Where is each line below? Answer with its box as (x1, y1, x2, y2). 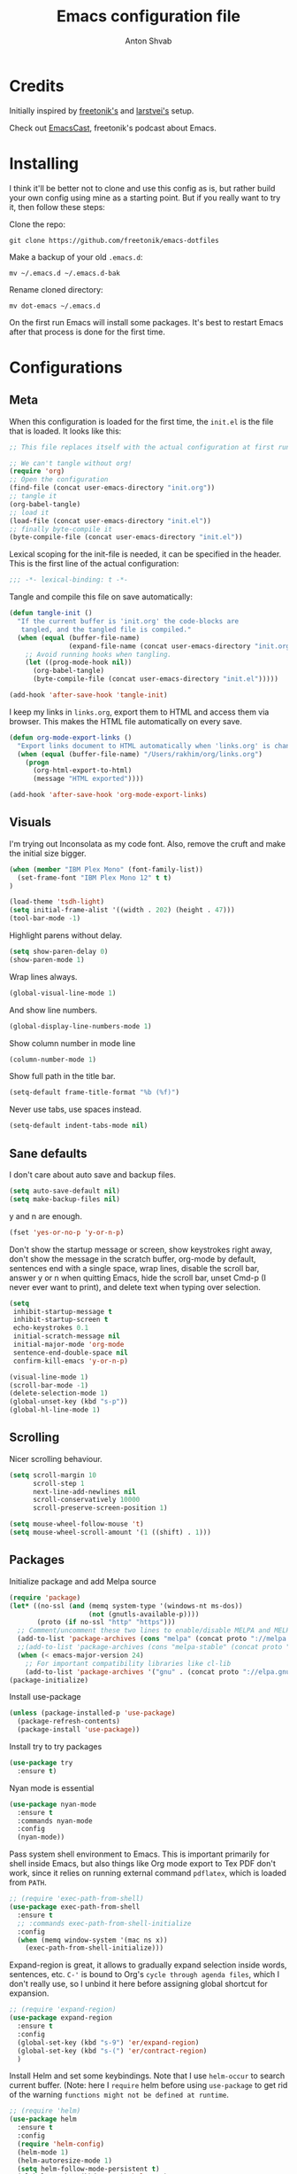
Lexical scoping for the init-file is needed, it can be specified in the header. (9, 549, 282, 559)
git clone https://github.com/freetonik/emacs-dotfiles (9, 236, 219, 245)
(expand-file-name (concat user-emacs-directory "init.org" (68, 641, 294, 651)
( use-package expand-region (9, 2014, 113, 2022)
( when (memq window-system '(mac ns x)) (17, 1935, 168, 1944)
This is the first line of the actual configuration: (9, 559, 179, 569)
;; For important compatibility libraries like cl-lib (25, 1659, 232, 1668)
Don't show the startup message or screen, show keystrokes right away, (9, 1244, 272, 1255)
